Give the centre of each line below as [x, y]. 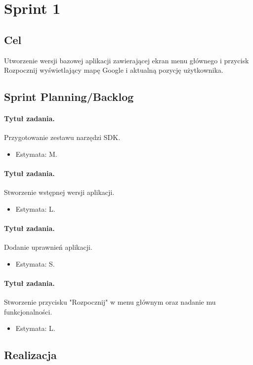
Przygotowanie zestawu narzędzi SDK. [62, 137]
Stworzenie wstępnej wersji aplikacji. [59, 192]
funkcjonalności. [28, 311]
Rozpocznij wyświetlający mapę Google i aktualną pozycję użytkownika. [114, 70]
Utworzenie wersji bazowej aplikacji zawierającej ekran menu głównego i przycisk [126, 60]
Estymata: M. [36, 154]
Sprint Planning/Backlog [69, 97]
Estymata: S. [35, 263]
